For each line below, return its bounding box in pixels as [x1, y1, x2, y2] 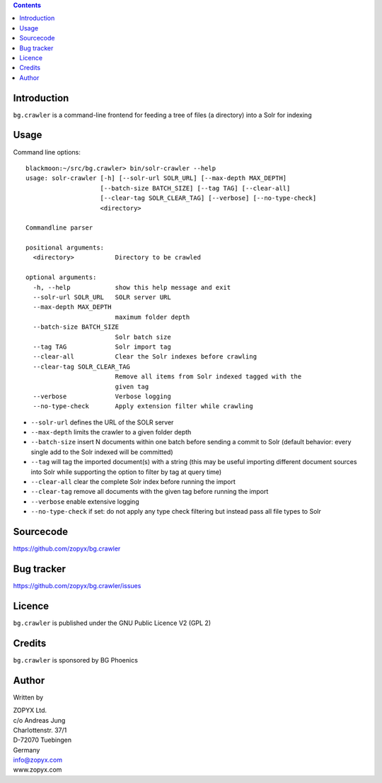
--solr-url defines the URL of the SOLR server [30, 418, 174, 427]
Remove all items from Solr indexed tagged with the [115, 373, 302, 381]
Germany [13, 745, 40, 754]
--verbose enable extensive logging [30, 497, 139, 506]
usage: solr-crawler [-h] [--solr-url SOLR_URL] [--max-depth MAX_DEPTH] [25, 174, 287, 182]
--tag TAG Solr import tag [33, 342, 171, 351]
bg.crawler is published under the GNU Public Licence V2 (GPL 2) [13, 619, 212, 627]
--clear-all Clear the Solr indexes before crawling [33, 353, 257, 361]
